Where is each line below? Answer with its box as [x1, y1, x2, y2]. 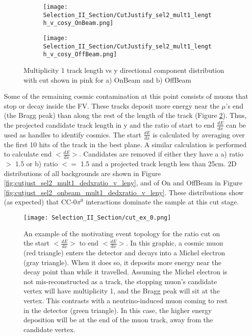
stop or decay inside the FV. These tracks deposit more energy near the [4, 100, 220, 111]
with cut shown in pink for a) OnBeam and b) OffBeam [24, 74, 191, 85]
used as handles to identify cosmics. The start [4, 129, 142, 139]
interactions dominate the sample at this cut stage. [85, 197, 239, 207]
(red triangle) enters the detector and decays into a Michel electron [24, 247, 225, 258]
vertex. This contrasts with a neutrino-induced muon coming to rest [24, 295, 228, 305]
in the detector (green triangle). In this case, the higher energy [24, 305, 212, 315]
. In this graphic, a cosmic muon [126, 238, 223, 248]
